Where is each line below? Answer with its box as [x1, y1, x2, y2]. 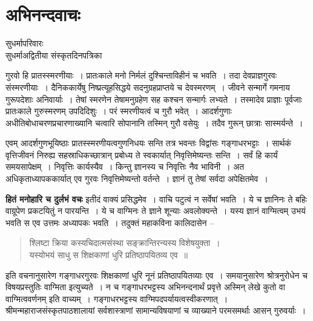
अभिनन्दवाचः [5, 2, 81, 27]
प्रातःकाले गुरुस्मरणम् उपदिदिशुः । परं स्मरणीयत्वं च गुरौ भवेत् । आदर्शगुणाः [5, 105, 232, 117]
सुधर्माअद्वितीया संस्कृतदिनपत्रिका [5, 48, 102, 61]
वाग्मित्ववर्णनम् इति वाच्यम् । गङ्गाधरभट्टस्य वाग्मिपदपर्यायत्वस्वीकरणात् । [5, 292, 228, 305]
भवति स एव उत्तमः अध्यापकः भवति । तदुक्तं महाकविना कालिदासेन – [5, 216, 214, 229]
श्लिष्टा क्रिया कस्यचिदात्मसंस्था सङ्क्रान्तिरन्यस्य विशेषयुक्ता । [29, 236, 220, 249]
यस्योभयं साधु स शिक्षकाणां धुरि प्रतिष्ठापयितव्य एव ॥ [29, 248, 188, 261]
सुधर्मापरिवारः [5, 37, 44, 50]
